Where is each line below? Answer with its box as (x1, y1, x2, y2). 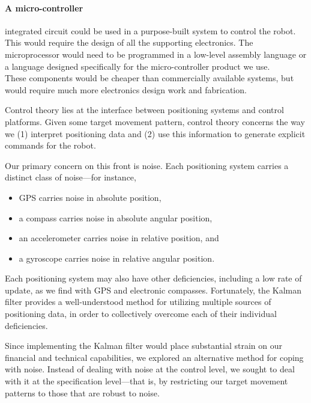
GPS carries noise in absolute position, (19, 191, 162, 203)
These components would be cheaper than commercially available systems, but (5, 72, 294, 84)
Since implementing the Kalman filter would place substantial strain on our (5, 339, 282, 352)
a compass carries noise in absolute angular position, (19, 211, 213, 224)
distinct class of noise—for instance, (5, 171, 136, 183)
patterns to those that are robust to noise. (5, 386, 160, 399)
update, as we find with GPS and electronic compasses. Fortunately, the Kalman (5, 283, 302, 296)
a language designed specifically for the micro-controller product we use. (5, 60, 270, 72)
